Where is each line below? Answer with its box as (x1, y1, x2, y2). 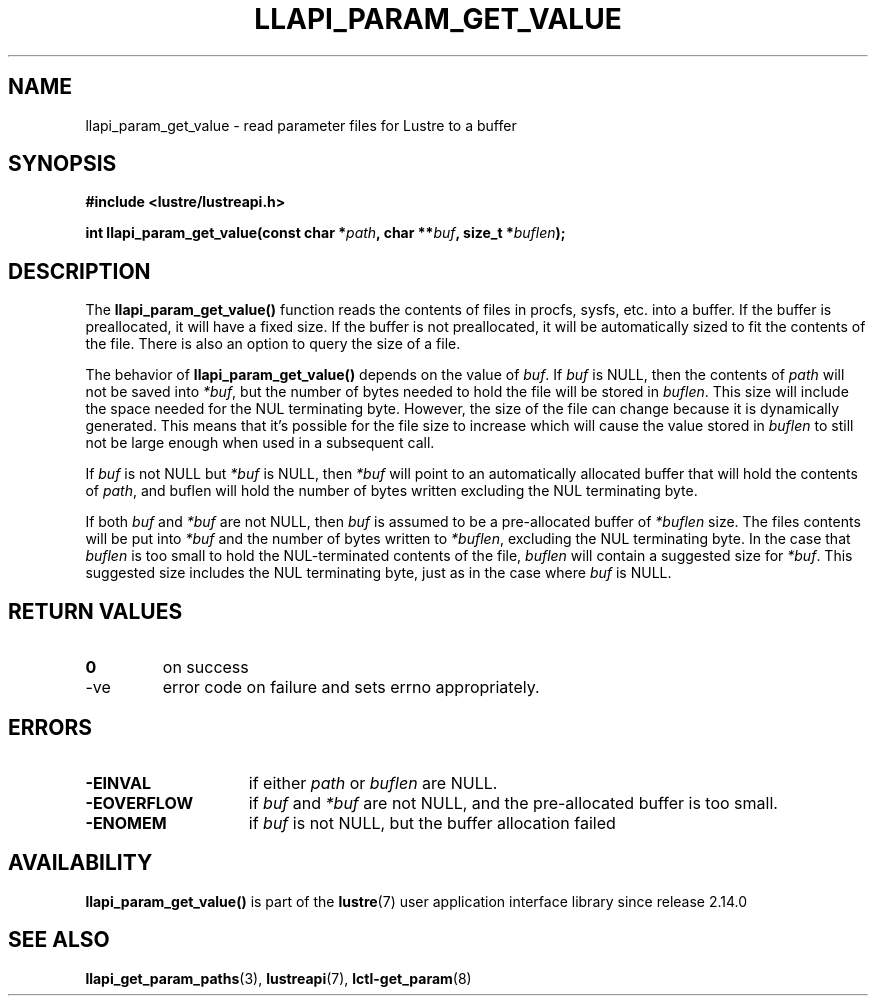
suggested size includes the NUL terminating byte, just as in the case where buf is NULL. (85, 564, 672, 582)
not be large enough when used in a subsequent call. (85, 434, 435, 452)
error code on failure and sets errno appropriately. (162, 677, 540, 698)
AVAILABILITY (8, 850, 153, 876)
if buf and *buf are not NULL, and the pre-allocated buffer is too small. (248, 792, 778, 813)
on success (162, 657, 249, 678)
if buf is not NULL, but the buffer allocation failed (248, 812, 616, 833)
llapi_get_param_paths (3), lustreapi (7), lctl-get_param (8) (85, 969, 472, 987)
